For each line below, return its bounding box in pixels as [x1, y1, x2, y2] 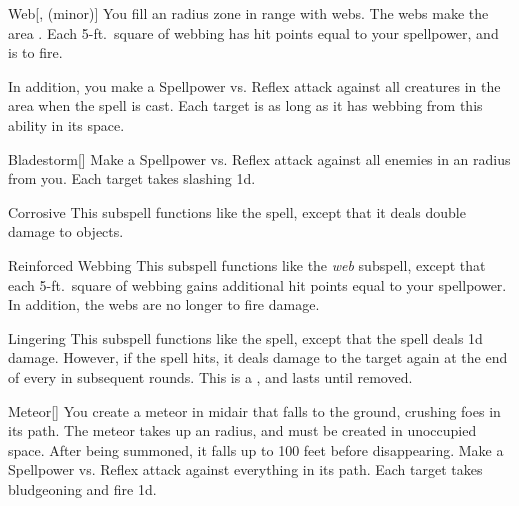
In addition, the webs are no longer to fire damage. [8, 294, 320, 315]
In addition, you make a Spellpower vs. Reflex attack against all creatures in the [8, 75, 501, 96]
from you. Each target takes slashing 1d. [8, 168, 256, 189]
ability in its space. [8, 114, 125, 135]
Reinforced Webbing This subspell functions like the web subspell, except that [8, 254, 486, 275]
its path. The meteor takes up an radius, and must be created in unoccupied [8, 420, 477, 441]
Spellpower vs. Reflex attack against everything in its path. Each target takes [8, 459, 483, 480]
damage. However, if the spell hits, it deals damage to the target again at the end [8, 347, 508, 368]
